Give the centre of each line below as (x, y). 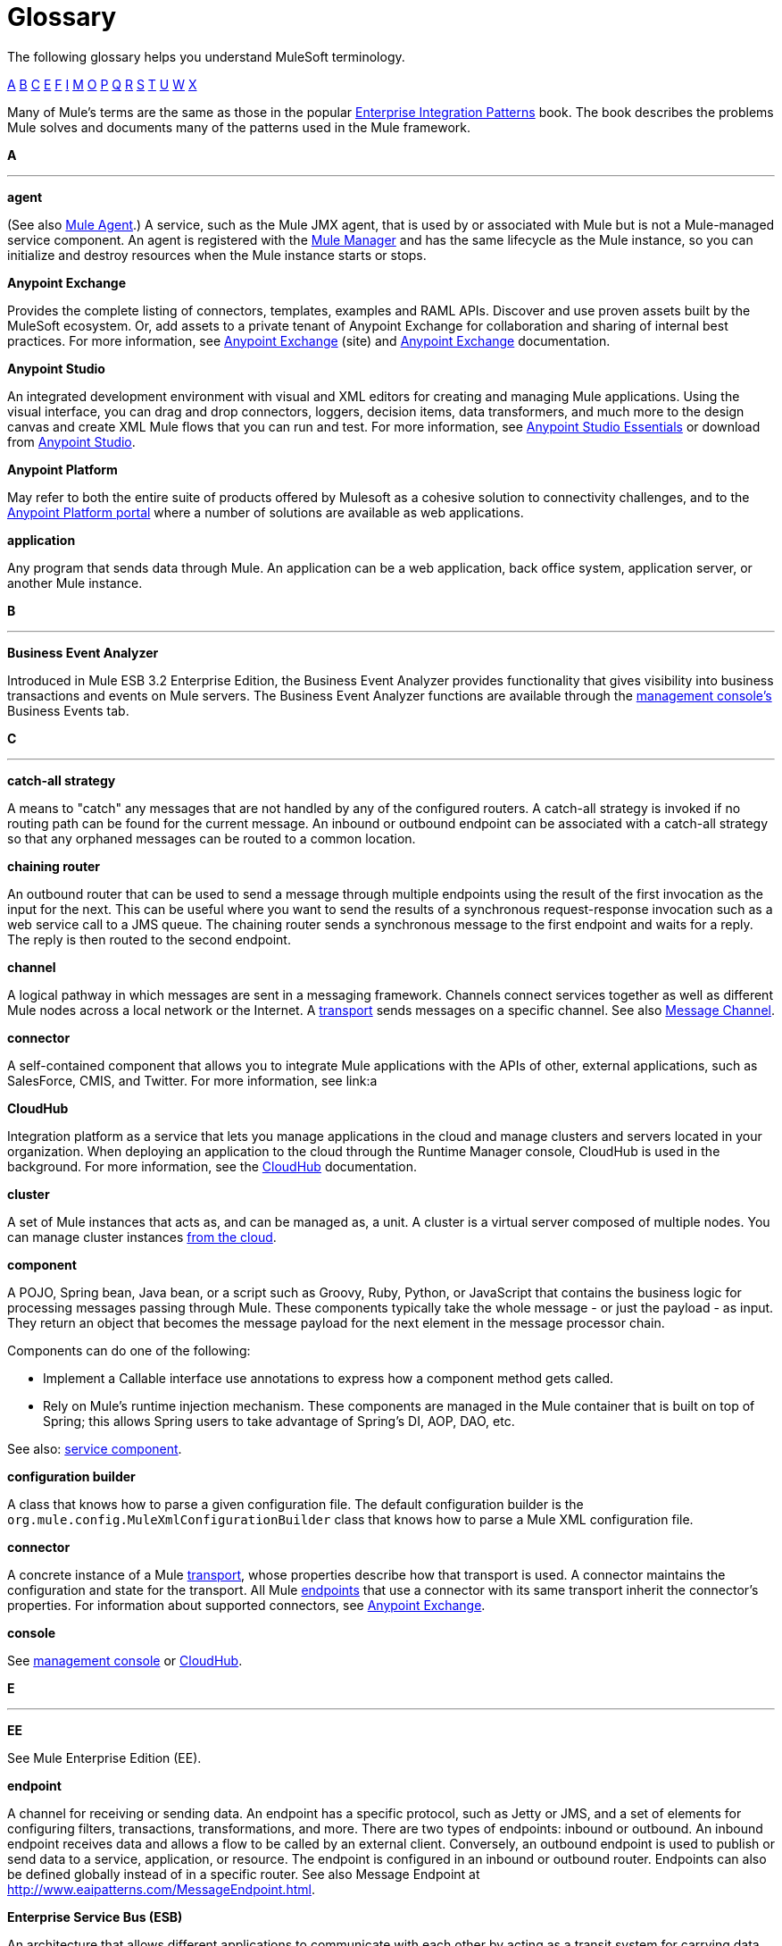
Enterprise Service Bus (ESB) (95, 1917)
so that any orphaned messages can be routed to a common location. (212, 838)
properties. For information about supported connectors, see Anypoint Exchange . (246, 1605)
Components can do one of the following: (129, 1350)
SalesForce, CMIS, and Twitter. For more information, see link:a (192, 1080)
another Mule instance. (75, 583)
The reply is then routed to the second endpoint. (149, 939)
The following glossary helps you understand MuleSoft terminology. (206, 56)
